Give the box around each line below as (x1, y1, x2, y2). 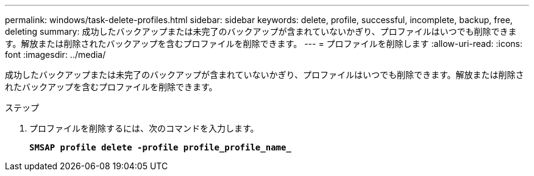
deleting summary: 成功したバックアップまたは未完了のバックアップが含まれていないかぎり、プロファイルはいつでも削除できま (5, 26, 517, 37)
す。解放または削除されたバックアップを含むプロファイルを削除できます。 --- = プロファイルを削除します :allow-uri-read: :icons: (5, 38, 523, 49)
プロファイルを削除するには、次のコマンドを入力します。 (29, 123, 259, 133)
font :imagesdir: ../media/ (5, 49, 106, 60)
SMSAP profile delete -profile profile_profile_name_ (29, 143, 291, 152)
